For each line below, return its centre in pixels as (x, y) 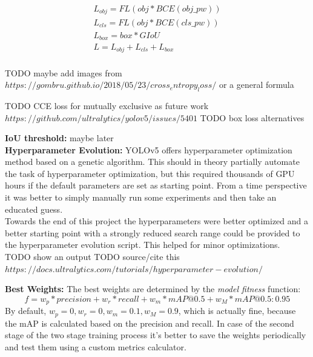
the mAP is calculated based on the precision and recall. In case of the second (150, 323)
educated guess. (34, 209)
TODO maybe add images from (64, 72)
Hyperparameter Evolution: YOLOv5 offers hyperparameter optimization (149, 149)
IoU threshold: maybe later (59, 138)
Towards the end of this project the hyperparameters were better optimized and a (156, 221)
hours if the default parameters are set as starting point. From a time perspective (156, 185)
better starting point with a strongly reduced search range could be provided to (153, 232)
